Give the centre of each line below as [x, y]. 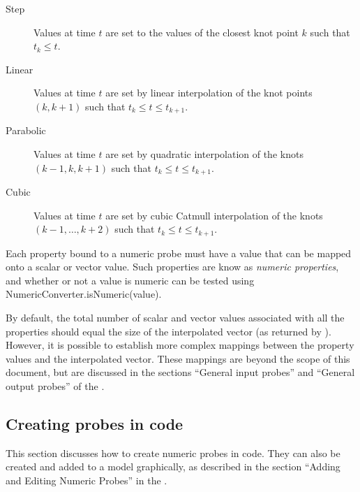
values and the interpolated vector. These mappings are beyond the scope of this [178, 358]
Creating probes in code [95, 424]
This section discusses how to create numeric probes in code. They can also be [173, 453]
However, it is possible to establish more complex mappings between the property [180, 345]
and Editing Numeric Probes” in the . [87, 480]
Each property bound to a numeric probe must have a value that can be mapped [179, 253]
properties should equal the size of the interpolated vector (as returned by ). [168, 331]
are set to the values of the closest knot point [202, 32]
